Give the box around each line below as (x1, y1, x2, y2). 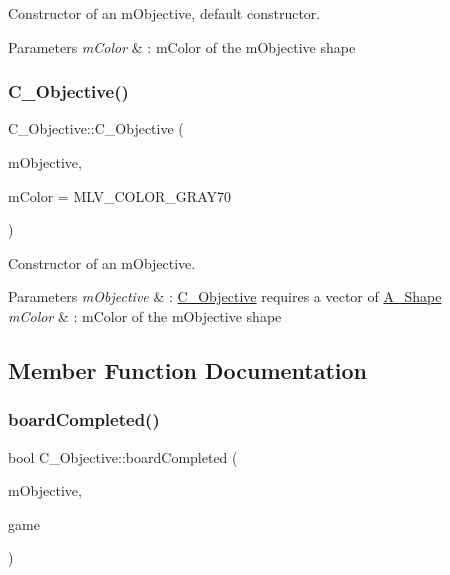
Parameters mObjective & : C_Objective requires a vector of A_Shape (8, 286, 442, 307)
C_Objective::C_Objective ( (8, 118, 184, 139)
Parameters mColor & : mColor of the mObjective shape (8, 36, 356, 57)
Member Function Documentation (8, 354, 368, 385)
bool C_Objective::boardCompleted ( (8, 446, 238, 467)
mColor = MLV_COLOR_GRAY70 (8, 185, 231, 206)
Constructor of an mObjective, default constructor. (8, 3, 321, 23)
